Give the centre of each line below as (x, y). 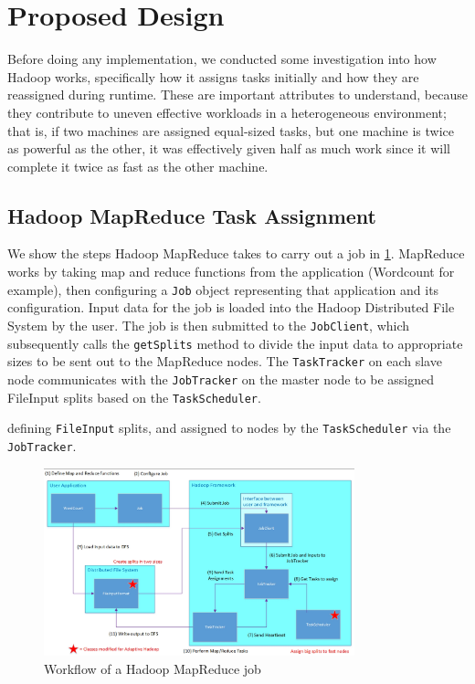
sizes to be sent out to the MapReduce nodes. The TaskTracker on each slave (225, 361)
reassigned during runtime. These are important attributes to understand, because (237, 95)
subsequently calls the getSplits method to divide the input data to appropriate (235, 343)
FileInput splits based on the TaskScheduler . (134, 397)
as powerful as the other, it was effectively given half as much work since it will (229, 148)
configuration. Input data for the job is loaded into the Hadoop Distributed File (231, 307)
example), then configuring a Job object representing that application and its (223, 289)
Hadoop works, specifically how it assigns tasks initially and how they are (213, 76)
